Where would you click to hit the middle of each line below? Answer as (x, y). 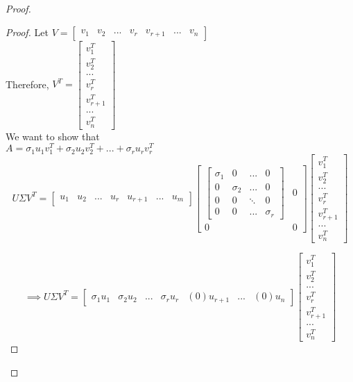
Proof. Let (27, 32)
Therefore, (27, 84)
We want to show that (53, 136)
